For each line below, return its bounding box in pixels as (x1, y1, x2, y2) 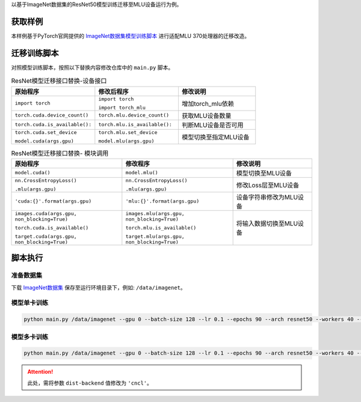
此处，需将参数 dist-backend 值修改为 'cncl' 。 (27, 379, 153, 386)
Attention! (27, 368, 54, 376)
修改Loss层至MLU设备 (236, 181, 300, 189)
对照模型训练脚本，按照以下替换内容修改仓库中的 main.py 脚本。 (11, 64, 174, 71)
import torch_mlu (98, 104, 146, 111)
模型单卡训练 (11, 299, 49, 307)
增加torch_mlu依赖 (181, 99, 234, 108)
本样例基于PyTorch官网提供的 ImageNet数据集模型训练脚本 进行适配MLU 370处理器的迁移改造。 (11, 32, 250, 39)
